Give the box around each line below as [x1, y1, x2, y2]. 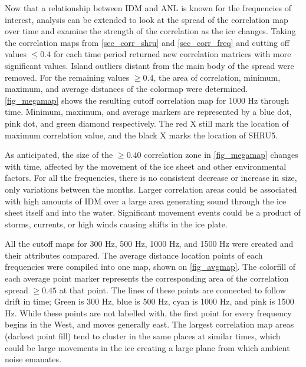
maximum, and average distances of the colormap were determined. [5, 82, 248, 95]
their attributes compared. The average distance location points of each [5, 249, 263, 261]
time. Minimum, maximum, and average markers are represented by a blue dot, [5, 105, 292, 118]
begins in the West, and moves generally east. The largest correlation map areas [5, 318, 294, 330]
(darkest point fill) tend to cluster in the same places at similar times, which [5, 330, 281, 342]
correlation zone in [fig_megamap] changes [144, 148, 298, 161]
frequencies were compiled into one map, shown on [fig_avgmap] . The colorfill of [5, 260, 295, 273]
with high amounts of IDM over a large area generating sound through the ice [5, 194, 287, 207]
